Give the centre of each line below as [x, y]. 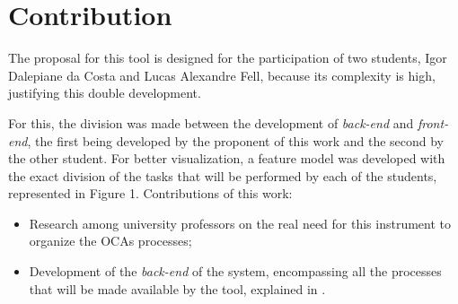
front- [433, 122]
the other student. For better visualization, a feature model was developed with [227, 158]
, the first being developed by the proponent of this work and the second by [236, 140]
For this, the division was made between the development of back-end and [211, 122]
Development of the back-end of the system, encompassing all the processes [235, 271]
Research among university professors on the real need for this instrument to [240, 223]
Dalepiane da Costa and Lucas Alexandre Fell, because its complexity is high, [222, 75]
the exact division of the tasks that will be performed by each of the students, [223, 175]
